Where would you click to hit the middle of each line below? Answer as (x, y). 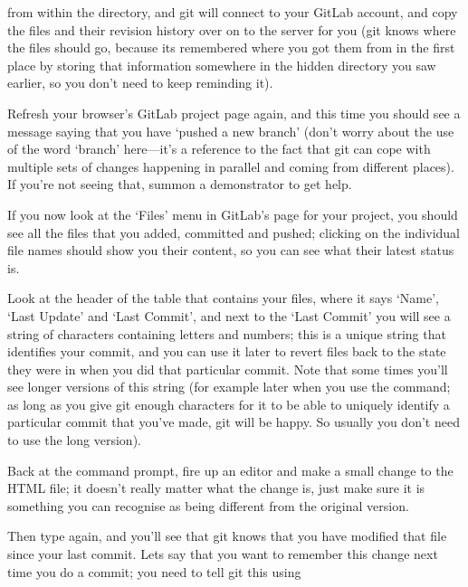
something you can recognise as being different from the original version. (208, 505)
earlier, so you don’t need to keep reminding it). (140, 83)
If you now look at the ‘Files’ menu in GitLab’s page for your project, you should (233, 214)
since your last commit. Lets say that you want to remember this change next (223, 554)
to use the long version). (74, 440)
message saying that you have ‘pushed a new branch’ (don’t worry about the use (231, 131)
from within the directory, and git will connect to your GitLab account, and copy (233, 12)
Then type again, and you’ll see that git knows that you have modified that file (227, 536)
